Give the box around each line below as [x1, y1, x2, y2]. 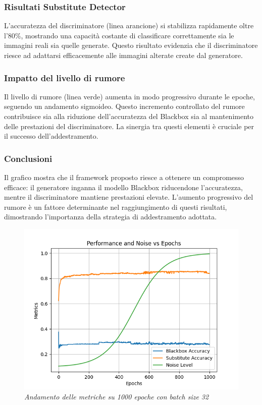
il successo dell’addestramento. [4, 131, 98, 141]
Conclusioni [4, 152, 53, 164]
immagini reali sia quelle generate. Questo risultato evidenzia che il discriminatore [4, 40, 258, 50]
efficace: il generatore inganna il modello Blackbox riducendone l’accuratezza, [4, 182, 243, 192]
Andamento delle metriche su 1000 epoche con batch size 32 [24, 391, 209, 401]
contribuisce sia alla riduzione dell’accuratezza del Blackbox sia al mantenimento [4, 111, 254, 121]
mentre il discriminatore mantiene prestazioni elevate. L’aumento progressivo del [4, 192, 253, 202]
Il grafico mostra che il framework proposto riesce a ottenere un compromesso [4, 172, 244, 182]
